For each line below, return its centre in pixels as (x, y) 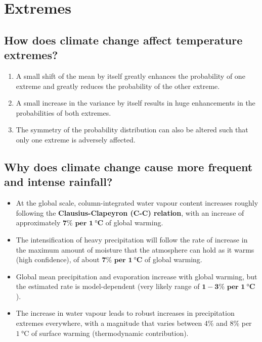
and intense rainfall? (58, 182)
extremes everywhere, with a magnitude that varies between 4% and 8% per (134, 323)
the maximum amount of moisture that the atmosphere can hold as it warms (135, 249)
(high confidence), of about (58, 259)
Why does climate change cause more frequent (128, 166)
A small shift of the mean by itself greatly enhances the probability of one (130, 76)
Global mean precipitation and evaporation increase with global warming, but (137, 276)
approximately (38, 223)
